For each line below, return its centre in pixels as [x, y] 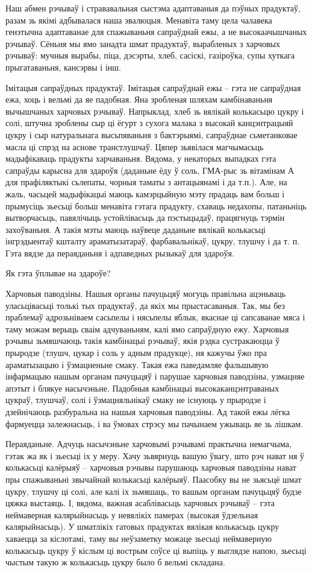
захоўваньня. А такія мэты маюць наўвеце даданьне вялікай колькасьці [136, 229]
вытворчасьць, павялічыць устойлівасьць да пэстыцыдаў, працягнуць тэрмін [145, 218]
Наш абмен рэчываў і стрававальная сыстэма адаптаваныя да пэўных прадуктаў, [153, 8]
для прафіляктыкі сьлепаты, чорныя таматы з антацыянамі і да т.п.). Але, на [146, 182]
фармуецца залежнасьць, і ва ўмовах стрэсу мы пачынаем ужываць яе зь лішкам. [154, 423]
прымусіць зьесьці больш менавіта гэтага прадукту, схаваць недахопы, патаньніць [156, 205]
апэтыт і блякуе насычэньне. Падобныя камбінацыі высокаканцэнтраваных [142, 388]
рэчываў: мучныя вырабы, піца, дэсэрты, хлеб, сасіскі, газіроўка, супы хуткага [150, 55]
